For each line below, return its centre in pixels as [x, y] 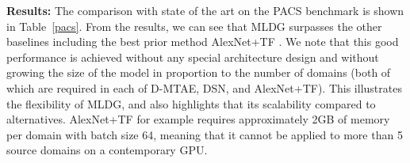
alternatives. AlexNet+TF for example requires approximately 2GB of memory [198, 119]
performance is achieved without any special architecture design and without [193, 57]
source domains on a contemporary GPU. [107, 150]
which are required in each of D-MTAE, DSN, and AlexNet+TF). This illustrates [204, 87]
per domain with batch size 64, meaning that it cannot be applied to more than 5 [205, 134]
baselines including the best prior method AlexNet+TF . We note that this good [203, 42]
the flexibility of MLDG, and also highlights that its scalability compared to [191, 103]
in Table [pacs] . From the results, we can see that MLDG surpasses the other [194, 26]
